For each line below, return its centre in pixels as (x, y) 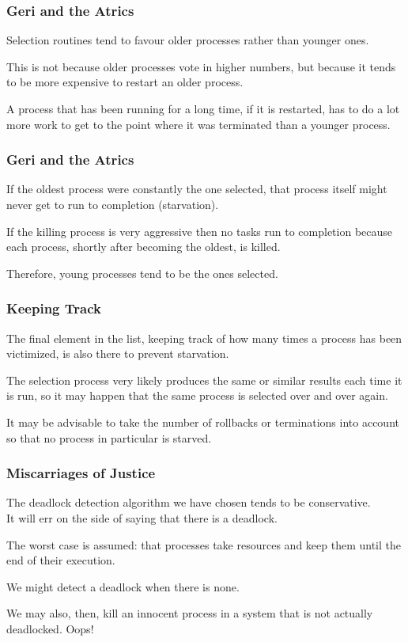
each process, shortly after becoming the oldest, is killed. (144, 247)
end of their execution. (61, 560)
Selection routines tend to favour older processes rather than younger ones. (188, 40)
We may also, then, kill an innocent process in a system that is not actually (190, 613)
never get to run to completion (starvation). (113, 204)
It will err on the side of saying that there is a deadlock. (142, 517)
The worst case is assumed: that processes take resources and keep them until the (204, 544)
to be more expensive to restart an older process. (125, 82)
